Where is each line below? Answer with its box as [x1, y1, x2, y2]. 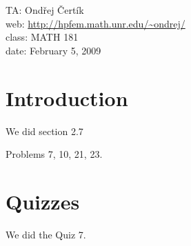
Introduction [6, 83, 128, 112]
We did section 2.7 [6, 123, 83, 138]
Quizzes [6, 187, 80, 215]
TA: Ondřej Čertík [6, 3, 84, 17]
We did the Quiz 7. [6, 227, 86, 241]
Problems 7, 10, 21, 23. [6, 147, 103, 161]
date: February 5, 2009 [6, 43, 101, 57]
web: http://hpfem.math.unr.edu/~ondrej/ [6, 16, 185, 30]
